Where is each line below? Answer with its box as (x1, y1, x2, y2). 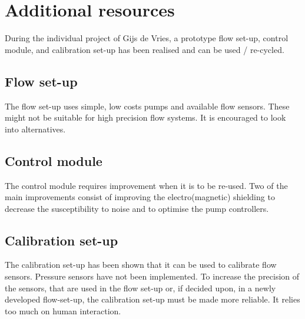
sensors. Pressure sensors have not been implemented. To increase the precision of (5, 270, 300, 283)
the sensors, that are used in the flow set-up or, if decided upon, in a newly (5, 281, 276, 294)
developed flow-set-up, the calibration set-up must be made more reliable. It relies (5, 293, 300, 305)
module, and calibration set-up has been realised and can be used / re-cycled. (5, 43, 284, 55)
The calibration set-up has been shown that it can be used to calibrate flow (5, 258, 277, 271)
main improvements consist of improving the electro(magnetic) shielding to (5, 191, 275, 203)
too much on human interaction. (5, 304, 121, 317)
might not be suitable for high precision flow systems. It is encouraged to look (5, 111, 286, 124)
